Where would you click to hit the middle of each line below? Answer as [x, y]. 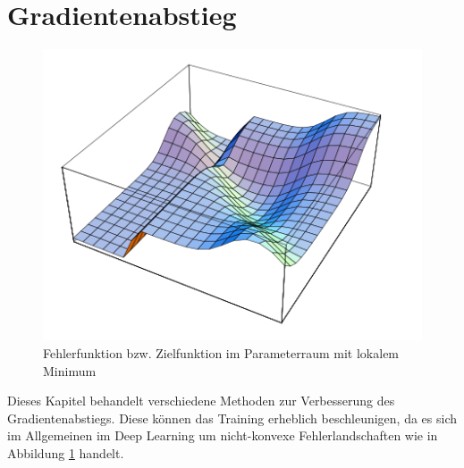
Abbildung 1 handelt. [66, 452]
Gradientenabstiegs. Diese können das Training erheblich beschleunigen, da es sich [232, 418]
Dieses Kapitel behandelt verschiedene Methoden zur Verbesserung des [201, 401]
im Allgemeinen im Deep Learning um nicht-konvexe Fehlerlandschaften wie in [223, 435]
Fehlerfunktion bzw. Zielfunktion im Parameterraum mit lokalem [221, 353]
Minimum [70, 370]
